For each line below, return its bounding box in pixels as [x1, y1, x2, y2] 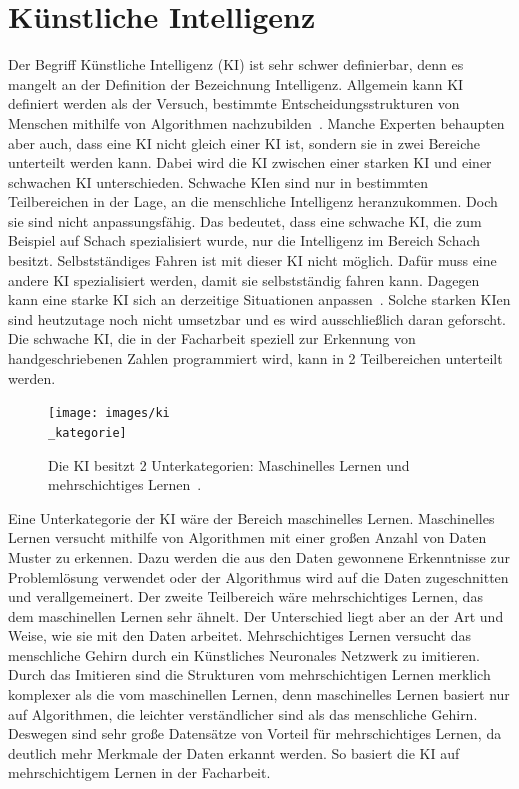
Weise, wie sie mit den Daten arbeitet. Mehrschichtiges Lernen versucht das [8, 625, 471, 646]
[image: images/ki [48, 406, 170, 421]
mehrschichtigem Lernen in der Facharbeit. [8, 762, 271, 783]
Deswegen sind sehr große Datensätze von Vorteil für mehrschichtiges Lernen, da [8, 723, 502, 744]
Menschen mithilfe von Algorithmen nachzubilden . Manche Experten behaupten [8, 112, 505, 133]
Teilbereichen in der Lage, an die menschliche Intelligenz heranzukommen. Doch [8, 191, 498, 212]
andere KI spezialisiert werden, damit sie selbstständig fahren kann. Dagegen [8, 269, 480, 290]
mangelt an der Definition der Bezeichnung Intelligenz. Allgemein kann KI [8, 73, 464, 94]
